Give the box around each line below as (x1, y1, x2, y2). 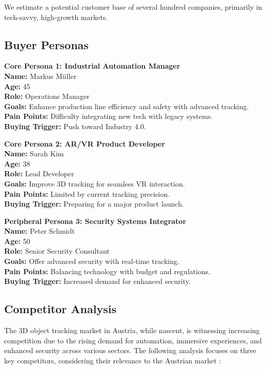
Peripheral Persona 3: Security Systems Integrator (4, 215, 187, 226)
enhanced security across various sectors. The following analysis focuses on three (4, 345, 256, 356)
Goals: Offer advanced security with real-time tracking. (4, 256, 179, 266)
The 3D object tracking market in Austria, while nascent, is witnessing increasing (4, 325, 260, 336)
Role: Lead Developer (4, 168, 74, 179)
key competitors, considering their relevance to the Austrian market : (4, 355, 221, 365)
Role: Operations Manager (4, 91, 90, 101)
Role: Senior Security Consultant (4, 245, 110, 256)
